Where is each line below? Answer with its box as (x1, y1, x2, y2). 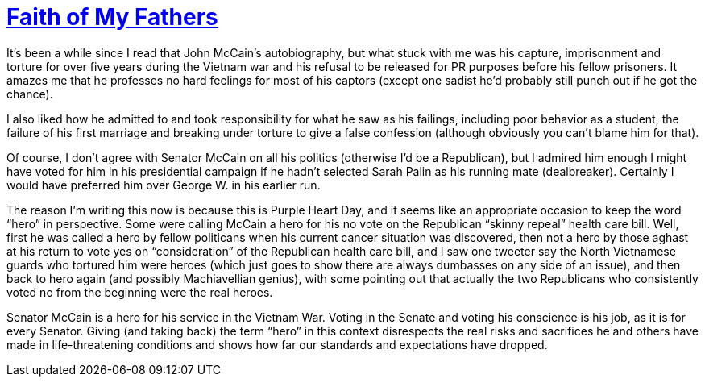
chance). (6, 86, 53, 101)
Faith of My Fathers (6, 3, 218, 31)
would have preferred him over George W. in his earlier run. (6, 177, 321, 192)
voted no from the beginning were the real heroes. (6, 285, 273, 299)
